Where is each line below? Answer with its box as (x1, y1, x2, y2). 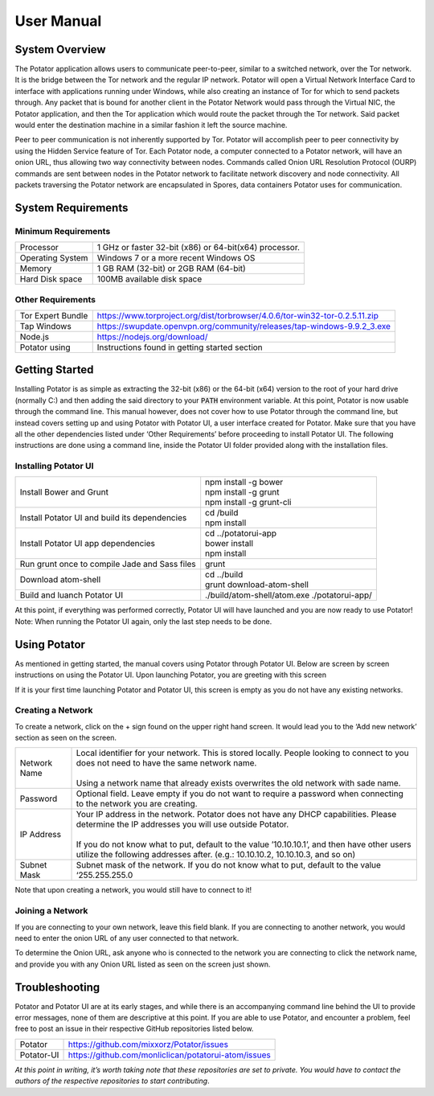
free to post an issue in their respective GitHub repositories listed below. (14, 1024, 254, 1033)
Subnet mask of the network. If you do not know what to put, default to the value (76, 860, 382, 871)
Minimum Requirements (14, 225, 111, 236)
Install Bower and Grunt (19, 486, 108, 498)
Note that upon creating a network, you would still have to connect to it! (14, 885, 252, 895)
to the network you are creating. (76, 798, 198, 810)
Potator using (19, 342, 71, 353)
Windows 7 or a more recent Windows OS (96, 252, 256, 264)
